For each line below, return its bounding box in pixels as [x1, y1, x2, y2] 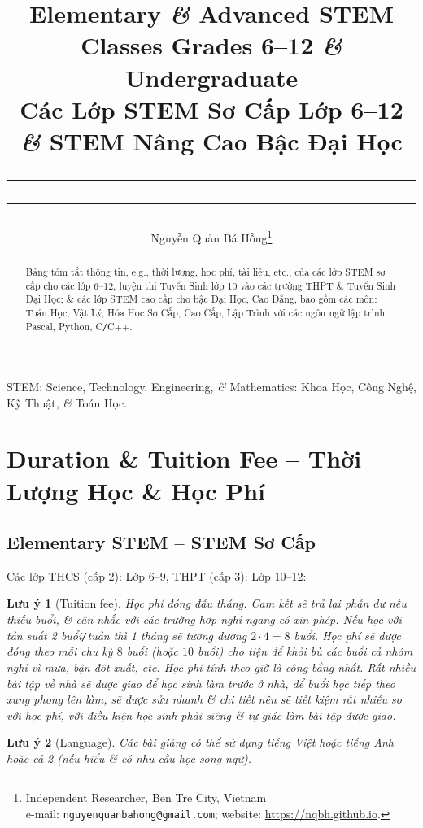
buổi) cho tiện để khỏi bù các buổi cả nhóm [198, 643, 413, 660]
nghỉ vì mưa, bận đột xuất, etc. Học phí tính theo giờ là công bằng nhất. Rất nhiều [7, 658, 416, 675]
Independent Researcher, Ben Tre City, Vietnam [25, 789, 267, 806]
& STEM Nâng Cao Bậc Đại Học [20, 124, 403, 158]
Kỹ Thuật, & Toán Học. [7, 394, 128, 411]
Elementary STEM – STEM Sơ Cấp [7, 529, 316, 555]
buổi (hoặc [126, 643, 178, 660]
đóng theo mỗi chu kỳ [7, 643, 113, 660]
